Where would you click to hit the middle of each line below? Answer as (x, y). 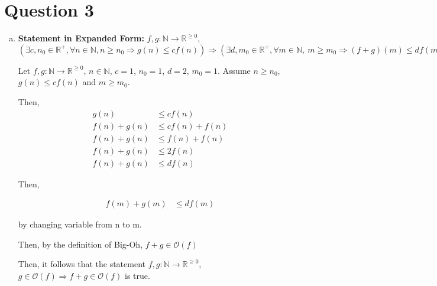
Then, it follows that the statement (82, 264)
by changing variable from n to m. (80, 224)
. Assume (234, 70)
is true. (137, 276)
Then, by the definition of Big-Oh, (80, 244)
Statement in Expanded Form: (81, 38)
